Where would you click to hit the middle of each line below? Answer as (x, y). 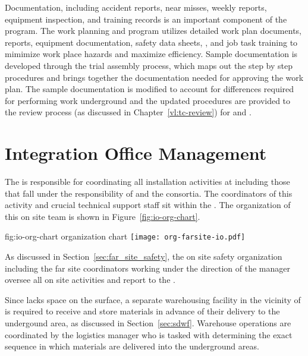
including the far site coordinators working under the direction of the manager (147, 268)
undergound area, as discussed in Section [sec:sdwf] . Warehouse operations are (148, 323)
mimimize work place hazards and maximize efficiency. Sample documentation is (151, 54)
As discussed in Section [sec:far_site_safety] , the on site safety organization (144, 256)
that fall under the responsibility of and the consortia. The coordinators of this (149, 193)
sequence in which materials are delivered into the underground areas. (132, 346)
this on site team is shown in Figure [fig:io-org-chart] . (103, 216)
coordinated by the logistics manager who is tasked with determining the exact (149, 334)
